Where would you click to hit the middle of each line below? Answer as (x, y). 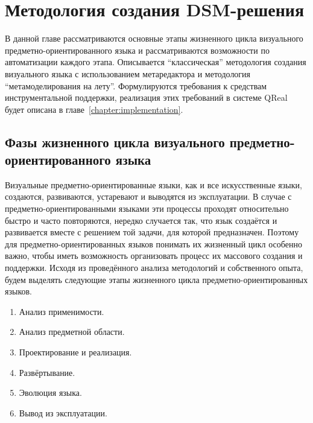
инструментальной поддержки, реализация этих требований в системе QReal (146, 97)
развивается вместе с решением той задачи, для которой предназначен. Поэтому (152, 232)
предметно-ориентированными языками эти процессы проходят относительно (147, 208)
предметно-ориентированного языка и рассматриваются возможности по (137, 50)
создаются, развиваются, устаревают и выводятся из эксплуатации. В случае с (148, 196)
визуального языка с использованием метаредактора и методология (128, 73)
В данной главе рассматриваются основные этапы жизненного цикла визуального (154, 38)
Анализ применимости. (62, 311)
